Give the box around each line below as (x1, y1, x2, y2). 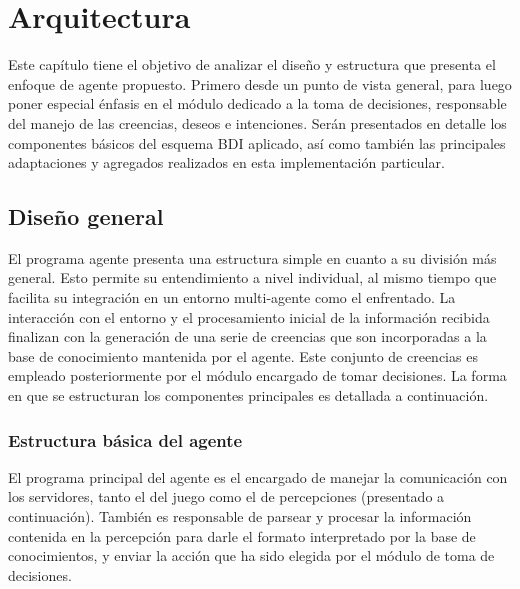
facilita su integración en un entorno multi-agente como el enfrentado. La (8, 287, 456, 308)
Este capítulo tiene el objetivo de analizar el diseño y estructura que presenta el (8, 54, 496, 75)
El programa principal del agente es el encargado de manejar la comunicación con (8, 466, 508, 487)
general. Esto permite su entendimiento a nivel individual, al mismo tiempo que (8, 267, 497, 288)
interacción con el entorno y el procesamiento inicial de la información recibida (8, 306, 490, 327)
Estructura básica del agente (8, 427, 243, 452)
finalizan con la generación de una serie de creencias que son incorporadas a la (8, 326, 487, 347)
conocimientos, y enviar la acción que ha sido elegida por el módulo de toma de (8, 545, 495, 566)
